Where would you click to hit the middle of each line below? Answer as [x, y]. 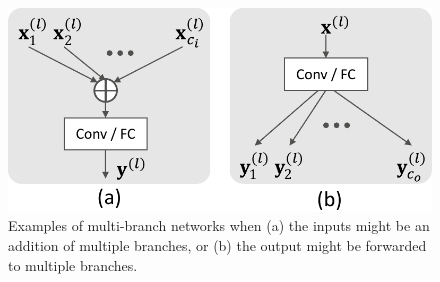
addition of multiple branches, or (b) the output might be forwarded [217, 244]
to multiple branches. [73, 264]
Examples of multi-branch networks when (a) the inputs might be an [219, 225]
